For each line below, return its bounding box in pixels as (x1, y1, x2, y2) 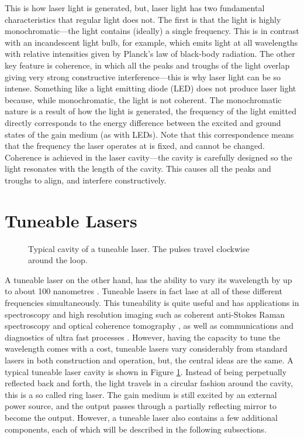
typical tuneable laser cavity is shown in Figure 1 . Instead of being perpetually (5, 365, 287, 377)
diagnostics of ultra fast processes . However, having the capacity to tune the (5, 331, 281, 343)
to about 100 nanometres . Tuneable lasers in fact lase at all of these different (5, 285, 282, 297)
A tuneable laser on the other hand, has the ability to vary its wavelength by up (5, 273, 292, 285)
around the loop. (28, 254, 88, 266)
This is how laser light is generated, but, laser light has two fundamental (5, 2, 265, 13)
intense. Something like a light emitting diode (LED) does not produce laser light (5, 82, 296, 94)
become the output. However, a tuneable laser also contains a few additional (5, 411, 278, 423)
